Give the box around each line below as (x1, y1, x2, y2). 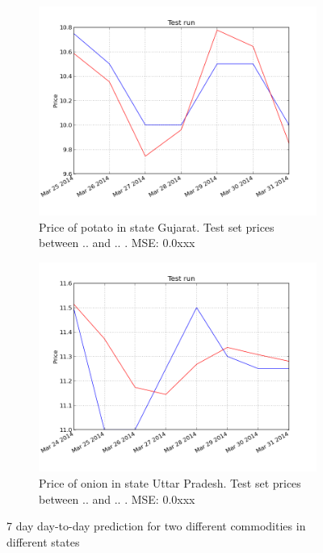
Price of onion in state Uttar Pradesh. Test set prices (39, 474, 301, 491)
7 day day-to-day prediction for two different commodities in (6, 517, 306, 534)
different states (6, 533, 80, 550)
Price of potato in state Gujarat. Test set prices (39, 218, 275, 235)
